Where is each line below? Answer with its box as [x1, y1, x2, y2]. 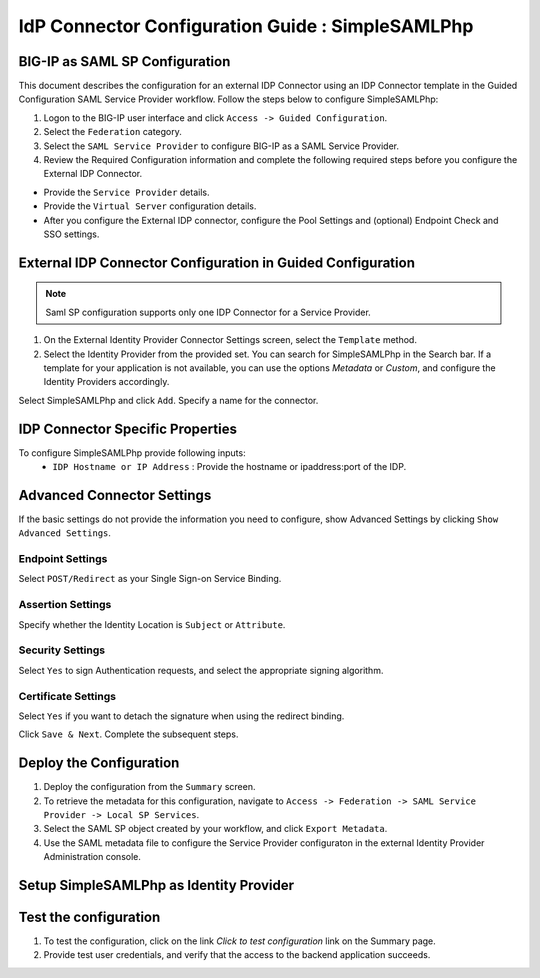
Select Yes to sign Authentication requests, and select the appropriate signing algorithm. [18, 664, 384, 676]
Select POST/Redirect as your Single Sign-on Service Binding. [18, 573, 282, 585]
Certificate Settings [18, 689, 117, 703]
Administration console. [43, 851, 142, 863]
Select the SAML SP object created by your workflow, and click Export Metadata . [43, 823, 388, 835]
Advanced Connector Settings [18, 486, 212, 504]
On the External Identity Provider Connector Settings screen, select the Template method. [43, 334, 417, 346]
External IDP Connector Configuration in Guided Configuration [18, 254, 415, 271]
